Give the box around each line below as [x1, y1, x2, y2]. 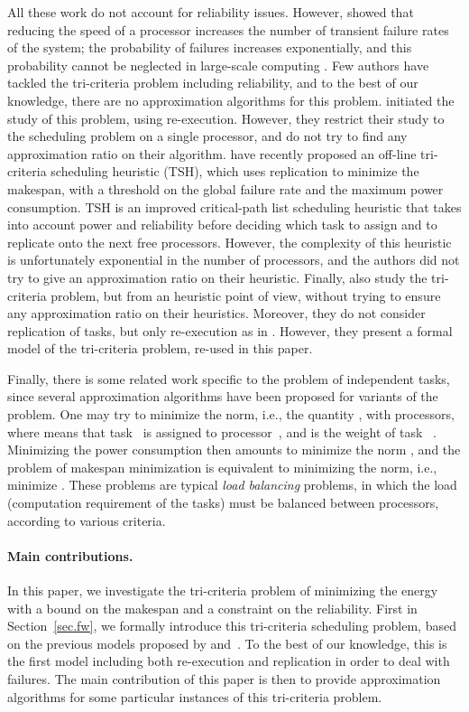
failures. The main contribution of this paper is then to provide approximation [7, 669, 441, 688]
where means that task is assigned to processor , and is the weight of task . [7, 422, 437, 441]
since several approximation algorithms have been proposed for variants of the [7, 387, 438, 406]
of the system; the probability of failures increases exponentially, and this [7, 38, 412, 57]
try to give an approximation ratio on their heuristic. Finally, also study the [7, 267, 428, 286]
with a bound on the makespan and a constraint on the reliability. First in [7, 598, 418, 617]
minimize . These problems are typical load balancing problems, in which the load [7, 475, 457, 494]
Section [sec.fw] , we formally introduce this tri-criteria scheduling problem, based [7, 616, 456, 635]
